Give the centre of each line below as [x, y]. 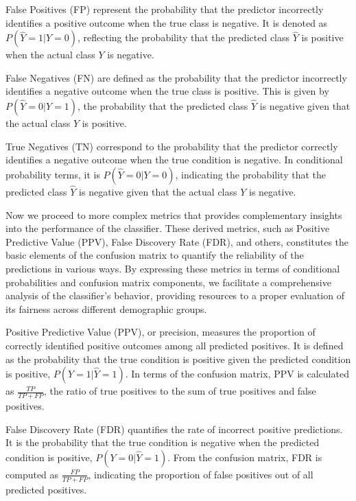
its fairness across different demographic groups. [106, 308]
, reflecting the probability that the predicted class [183, 37]
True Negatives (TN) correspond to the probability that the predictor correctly [172, 146]
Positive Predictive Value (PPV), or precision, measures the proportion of [161, 332]
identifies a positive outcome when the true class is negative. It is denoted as [167, 22]
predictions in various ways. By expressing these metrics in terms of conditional [173, 268]
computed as [32, 474]
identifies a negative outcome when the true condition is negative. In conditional [174, 160]
